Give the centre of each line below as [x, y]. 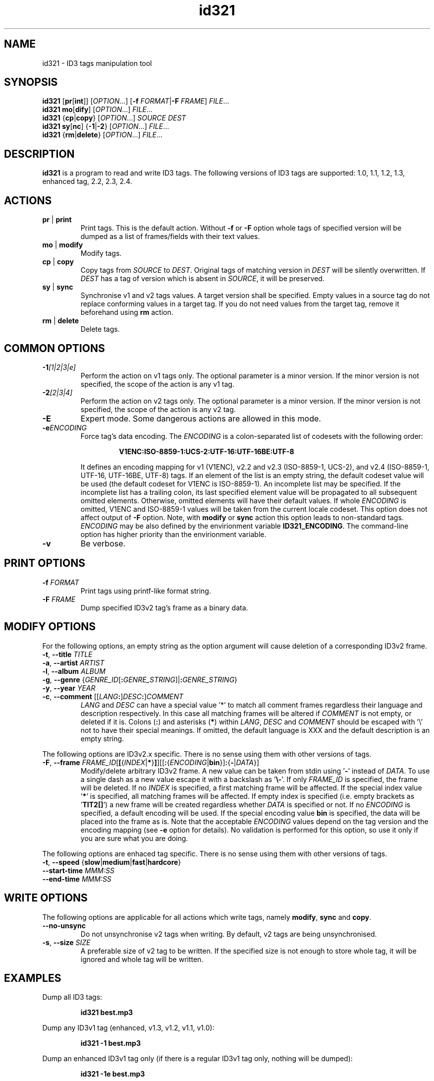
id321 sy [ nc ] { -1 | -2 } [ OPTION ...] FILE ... [106, 126]
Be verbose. [103, 543]
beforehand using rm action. [127, 312]
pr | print [57, 220]
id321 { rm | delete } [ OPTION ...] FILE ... [103, 135]
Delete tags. [100, 329]
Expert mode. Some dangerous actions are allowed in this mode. [201, 418]
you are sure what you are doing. [134, 838]
